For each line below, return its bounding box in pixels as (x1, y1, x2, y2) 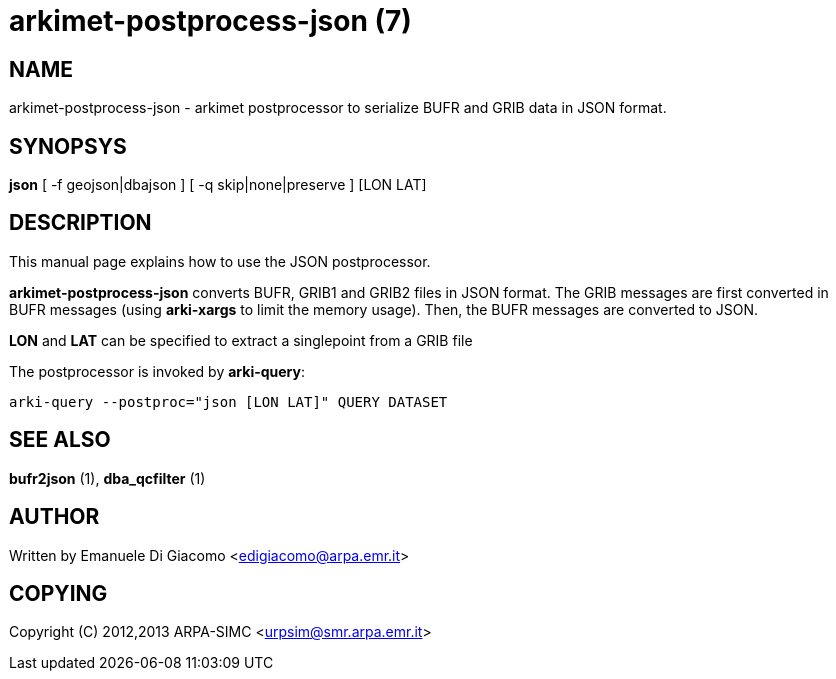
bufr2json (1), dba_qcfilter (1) (9, 469, 206, 487)
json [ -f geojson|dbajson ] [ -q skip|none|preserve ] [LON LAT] (9, 176, 427, 194)
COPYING (9, 580, 108, 606)
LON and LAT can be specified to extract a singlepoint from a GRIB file (9, 331, 473, 349)
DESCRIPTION (9, 210, 152, 236)
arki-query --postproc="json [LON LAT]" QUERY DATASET (9, 393, 448, 410)
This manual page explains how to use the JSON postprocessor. (9, 252, 431, 270)
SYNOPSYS (9, 133, 127, 159)
